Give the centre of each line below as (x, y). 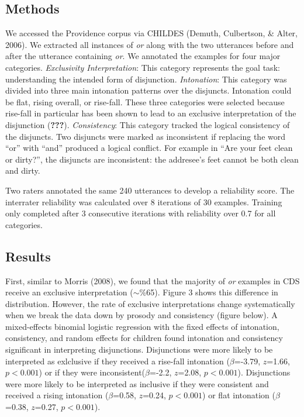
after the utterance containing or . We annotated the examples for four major (143, 56)
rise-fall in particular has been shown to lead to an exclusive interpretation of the (151, 113)
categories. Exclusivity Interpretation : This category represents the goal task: (143, 67)
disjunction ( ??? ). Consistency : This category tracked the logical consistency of (148, 124)
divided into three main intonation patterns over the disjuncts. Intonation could (148, 90)
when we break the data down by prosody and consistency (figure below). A (141, 315)
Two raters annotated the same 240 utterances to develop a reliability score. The (150, 190)
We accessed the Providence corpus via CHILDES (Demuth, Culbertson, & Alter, (151, 33)
